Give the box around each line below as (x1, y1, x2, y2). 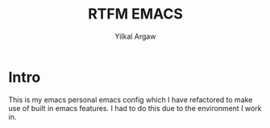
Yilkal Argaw (114, 31, 156, 41)
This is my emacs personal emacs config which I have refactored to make (8, 94, 253, 105)
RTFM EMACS (87, 5, 184, 23)
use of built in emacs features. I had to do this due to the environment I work (8, 103, 262, 113)
